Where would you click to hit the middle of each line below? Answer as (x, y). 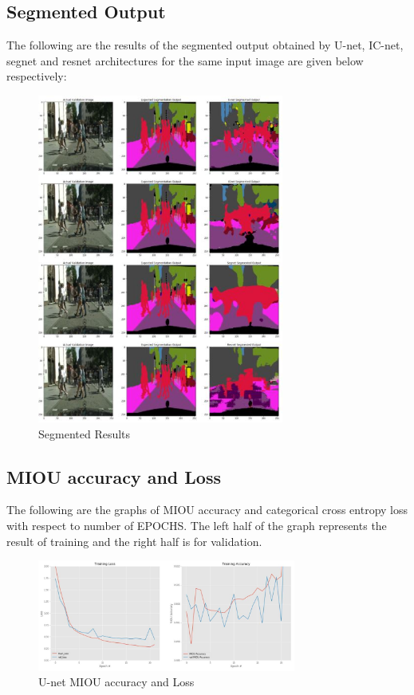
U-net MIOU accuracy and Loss (116, 682)
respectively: (37, 76)
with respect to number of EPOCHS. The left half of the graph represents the (197, 526)
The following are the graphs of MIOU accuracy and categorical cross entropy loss (207, 510)
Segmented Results (85, 433)
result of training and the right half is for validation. (134, 541)
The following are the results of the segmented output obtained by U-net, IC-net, (205, 45)
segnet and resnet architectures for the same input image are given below (185, 60)
